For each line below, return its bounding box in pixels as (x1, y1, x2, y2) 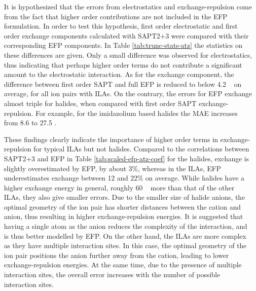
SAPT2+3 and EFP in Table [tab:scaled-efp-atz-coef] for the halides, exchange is (4, 153, 249, 163)
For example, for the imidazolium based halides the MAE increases (35, 108, 238, 118)
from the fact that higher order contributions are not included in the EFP (4, 11, 227, 21)
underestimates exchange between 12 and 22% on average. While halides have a (4, 173, 245, 183)
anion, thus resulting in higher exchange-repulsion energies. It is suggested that (4, 211, 243, 221)
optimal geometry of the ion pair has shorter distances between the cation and (4, 201, 241, 212)
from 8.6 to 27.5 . (4, 117, 57, 128)
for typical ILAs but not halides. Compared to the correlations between (34, 144, 249, 154)
